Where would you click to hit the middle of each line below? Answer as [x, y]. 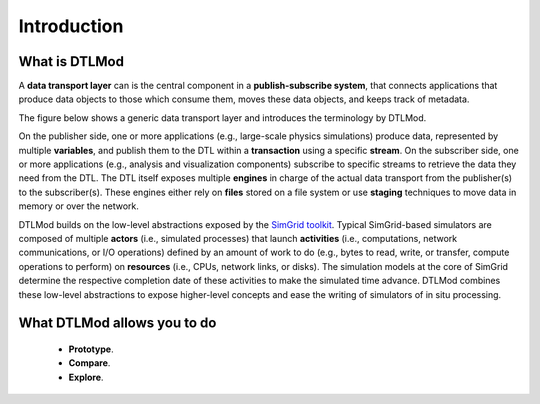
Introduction [71, 26]
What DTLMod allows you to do [117, 323]
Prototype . [91, 349]
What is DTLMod [71, 61]
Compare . [89, 363]
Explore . [86, 377]
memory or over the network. [79, 206]
